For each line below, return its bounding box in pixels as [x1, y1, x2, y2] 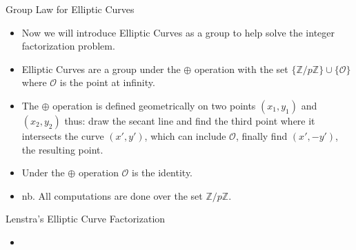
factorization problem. [21, 39, 115, 53]
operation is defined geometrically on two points [52, 98, 256, 112]
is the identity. [132, 165, 193, 180]
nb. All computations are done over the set [21, 188, 203, 202]
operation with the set [194, 61, 288, 76]
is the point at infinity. [59, 75, 155, 90]
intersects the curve [21, 128, 104, 143]
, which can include [144, 128, 226, 143]
